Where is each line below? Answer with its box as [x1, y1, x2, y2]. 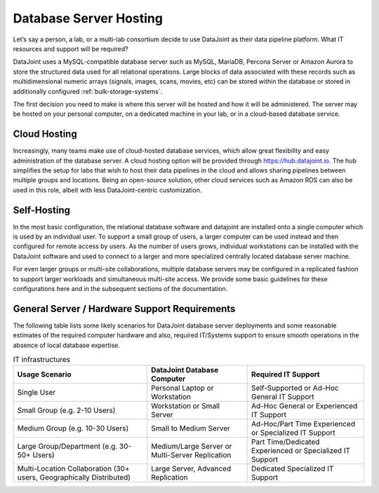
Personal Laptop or [151, 383, 214, 393]
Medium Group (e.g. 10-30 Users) [17, 424, 129, 433]
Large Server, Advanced [151, 464, 232, 473]
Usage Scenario [17, 370, 72, 379]
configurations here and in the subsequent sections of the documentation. [13, 285, 228, 292]
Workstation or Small [151, 401, 220, 411]
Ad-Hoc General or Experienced [251, 401, 358, 411]
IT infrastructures [13, 355, 70, 365]
